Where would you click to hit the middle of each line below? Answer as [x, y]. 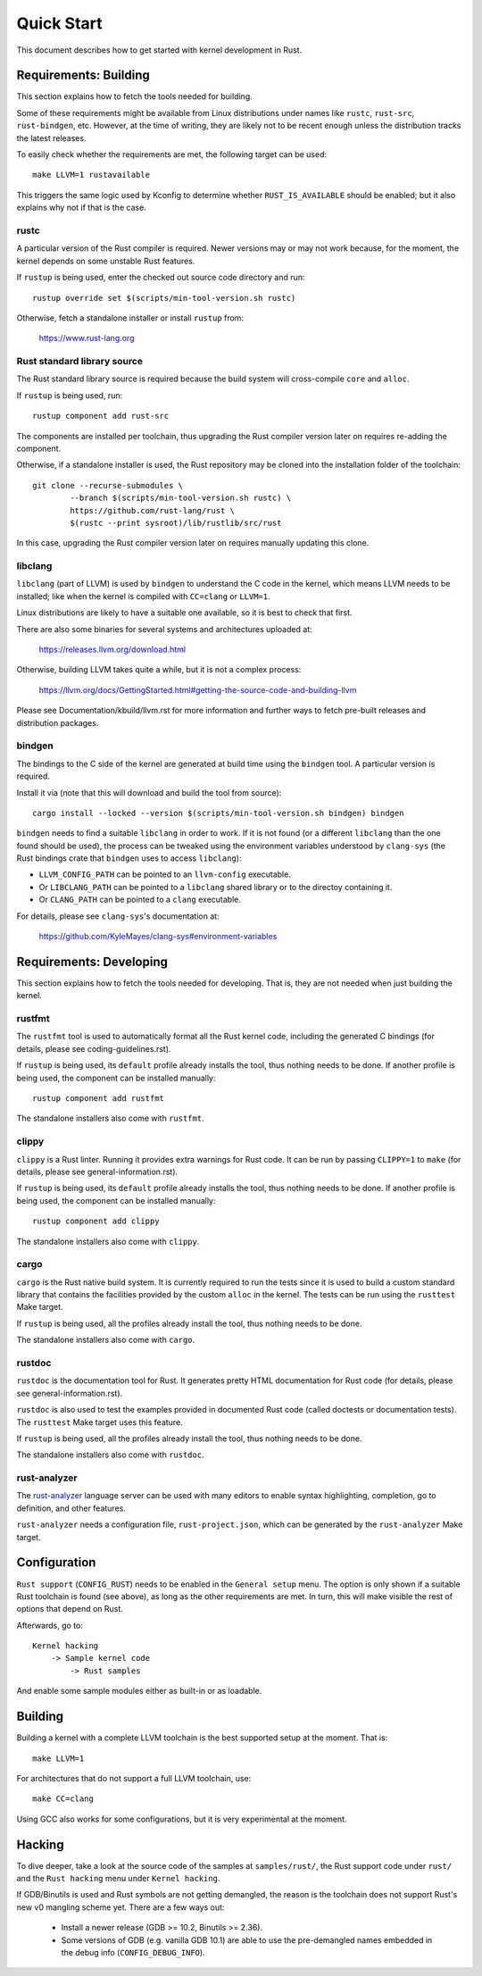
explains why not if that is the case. [81, 208]
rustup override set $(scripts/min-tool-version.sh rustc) [164, 298]
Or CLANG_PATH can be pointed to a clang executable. [140, 900]
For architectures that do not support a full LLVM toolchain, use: [134, 1778]
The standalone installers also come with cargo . [106, 1340]
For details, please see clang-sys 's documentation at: [118, 916]
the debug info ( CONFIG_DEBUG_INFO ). [133, 1952]
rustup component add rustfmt [99, 1099]
